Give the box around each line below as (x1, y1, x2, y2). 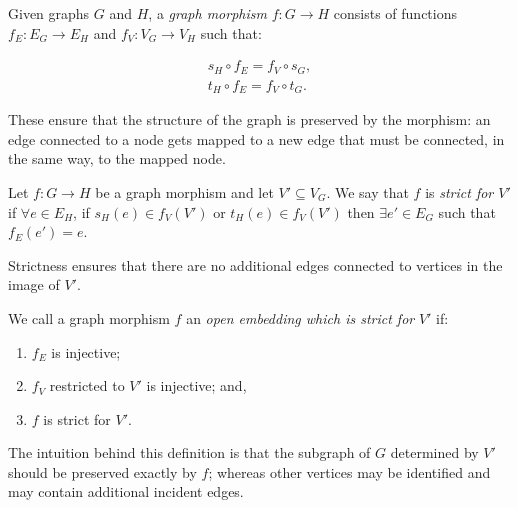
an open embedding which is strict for (186, 307, 415, 328)
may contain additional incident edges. (8, 481, 244, 502)
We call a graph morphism (8, 307, 170, 328)
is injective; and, (146, 375, 247, 396)
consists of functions (333, 3, 458, 23)
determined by (390, 442, 479, 463)
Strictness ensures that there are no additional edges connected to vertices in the (8, 254, 503, 275)
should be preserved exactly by (8, 461, 197, 482)
